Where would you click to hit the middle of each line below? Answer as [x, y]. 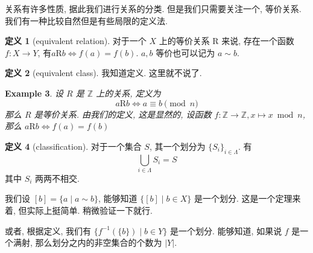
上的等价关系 [184, 41]
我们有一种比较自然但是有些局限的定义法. [86, 20]
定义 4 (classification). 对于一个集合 [73, 146]
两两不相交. [57, 178]
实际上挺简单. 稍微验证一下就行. [90, 210]
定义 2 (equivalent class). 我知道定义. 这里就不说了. [103, 73]
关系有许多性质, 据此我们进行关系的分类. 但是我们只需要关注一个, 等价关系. [153, 8]
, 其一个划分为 [177, 146]
